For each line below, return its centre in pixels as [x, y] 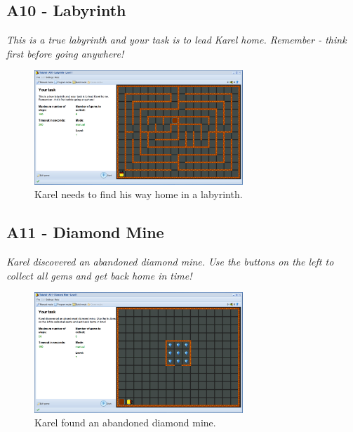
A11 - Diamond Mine [85, 232]
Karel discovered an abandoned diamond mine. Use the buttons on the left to [170, 262]
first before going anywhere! [65, 53]
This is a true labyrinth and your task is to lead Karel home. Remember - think [176, 40]
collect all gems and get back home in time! [99, 275]
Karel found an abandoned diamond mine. [125, 423]
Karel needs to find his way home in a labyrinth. [139, 194]
